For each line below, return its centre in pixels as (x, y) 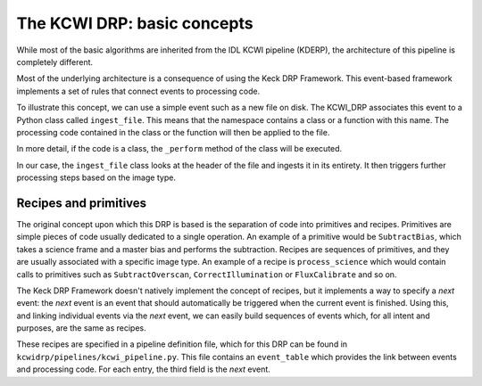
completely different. (55, 62)
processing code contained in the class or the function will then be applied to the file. (173, 132)
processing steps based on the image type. (96, 177)
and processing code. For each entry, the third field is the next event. (144, 369)
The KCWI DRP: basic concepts (135, 23)
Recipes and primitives (82, 203)
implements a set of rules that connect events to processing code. (138, 91)
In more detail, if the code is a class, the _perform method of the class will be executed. (179, 149)
